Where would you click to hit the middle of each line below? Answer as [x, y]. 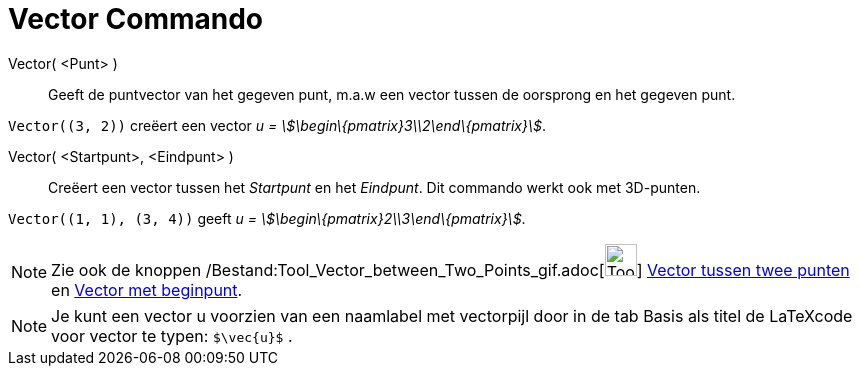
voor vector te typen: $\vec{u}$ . [172, 335]
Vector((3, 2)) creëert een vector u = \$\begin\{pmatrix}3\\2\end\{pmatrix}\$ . [277, 125]
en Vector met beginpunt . [147, 289]
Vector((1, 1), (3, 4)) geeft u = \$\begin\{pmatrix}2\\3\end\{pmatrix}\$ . [267, 218]
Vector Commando [136, 19]
